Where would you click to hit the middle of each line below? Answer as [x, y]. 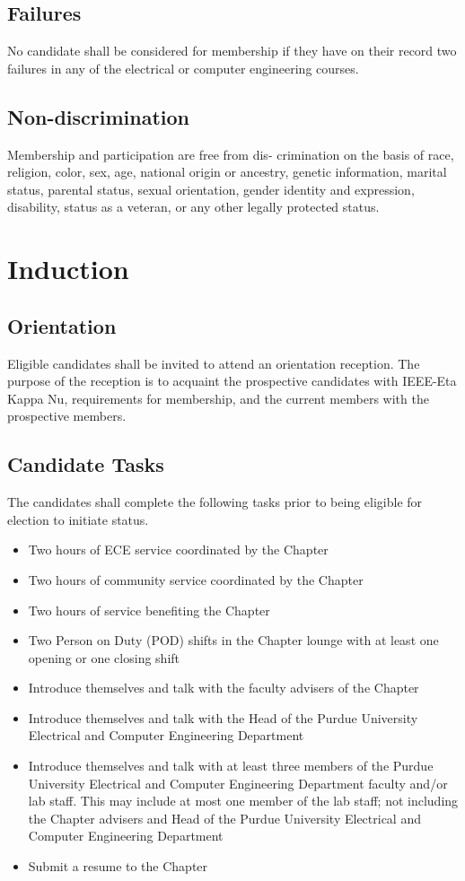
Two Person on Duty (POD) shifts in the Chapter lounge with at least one [233, 640]
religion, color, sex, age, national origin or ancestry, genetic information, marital [227, 172]
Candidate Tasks [86, 464]
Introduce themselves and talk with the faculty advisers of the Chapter [224, 688]
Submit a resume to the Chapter [118, 866]
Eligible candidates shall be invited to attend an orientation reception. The [214, 363]
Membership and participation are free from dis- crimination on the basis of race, [231, 154]
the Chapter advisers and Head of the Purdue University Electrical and [224, 818]
